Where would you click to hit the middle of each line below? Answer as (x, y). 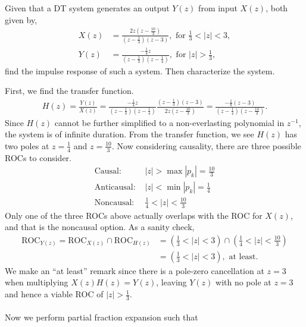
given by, (21, 19)
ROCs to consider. (38, 157)
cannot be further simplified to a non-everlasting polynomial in (169, 122)
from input (218, 8)
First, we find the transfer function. (69, 91)
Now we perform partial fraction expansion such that (102, 317)
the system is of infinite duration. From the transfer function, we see (129, 134)
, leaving (171, 282)
